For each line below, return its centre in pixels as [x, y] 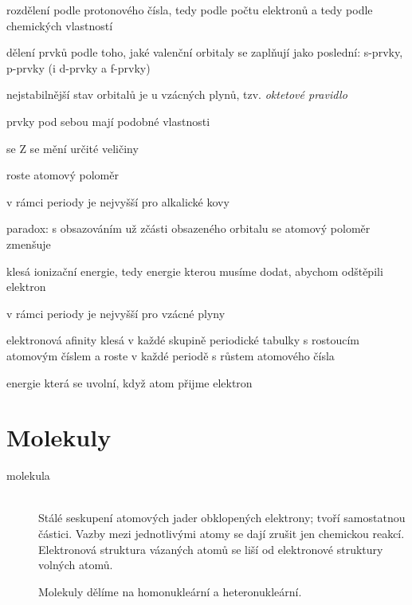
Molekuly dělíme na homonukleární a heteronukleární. [170, 591]
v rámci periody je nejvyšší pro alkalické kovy [118, 201]
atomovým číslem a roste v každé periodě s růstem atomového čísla [171, 355]
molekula [28, 475]
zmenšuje [29, 244]
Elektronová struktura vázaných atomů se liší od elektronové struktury [211, 549]
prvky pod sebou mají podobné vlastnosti [108, 121]
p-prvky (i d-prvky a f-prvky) [78, 67]
